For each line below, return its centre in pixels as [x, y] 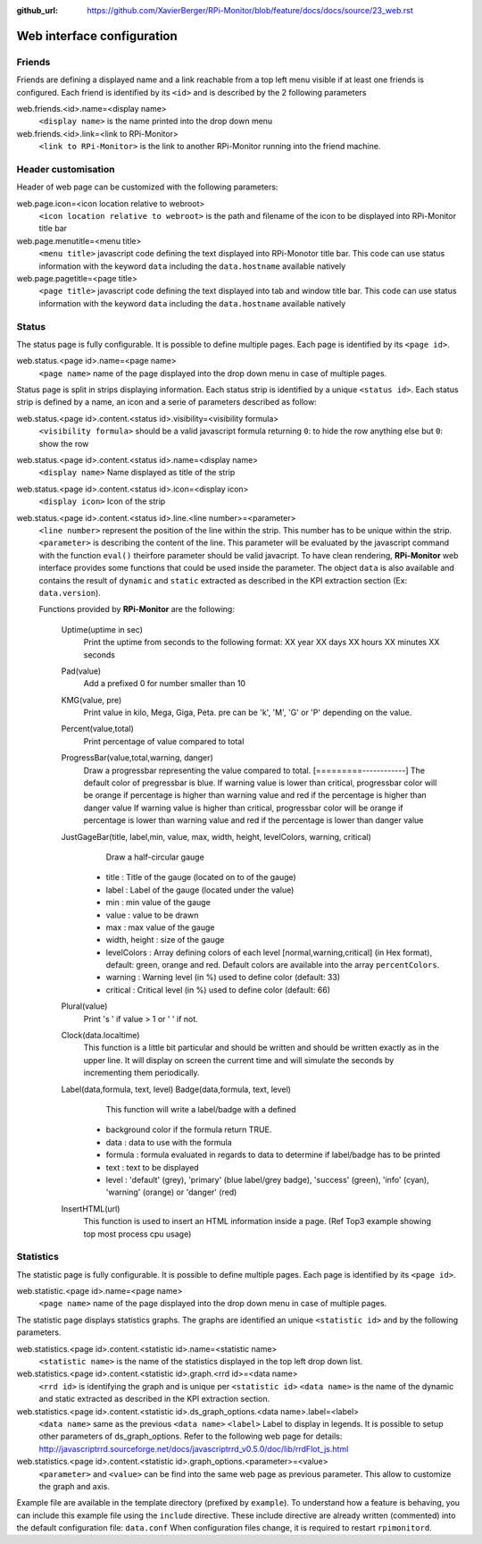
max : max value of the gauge [160, 927]
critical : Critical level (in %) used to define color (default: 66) [218, 990]
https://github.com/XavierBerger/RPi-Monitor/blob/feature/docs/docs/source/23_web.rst [250, 10]
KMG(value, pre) [91, 700]
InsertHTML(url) [91, 1208]
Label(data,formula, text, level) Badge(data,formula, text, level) [176, 1089]
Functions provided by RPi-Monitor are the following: [137, 609]
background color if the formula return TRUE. [189, 1129]
